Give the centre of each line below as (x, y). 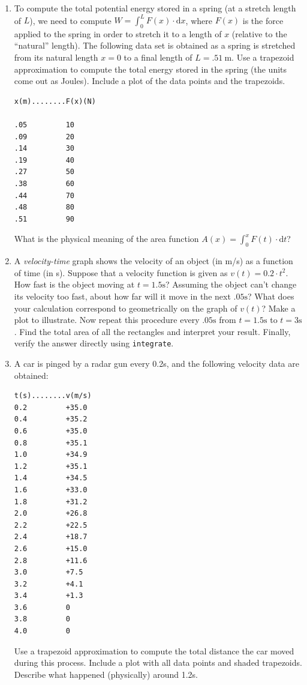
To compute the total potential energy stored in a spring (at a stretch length (155, 8)
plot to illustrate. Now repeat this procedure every (107, 320)
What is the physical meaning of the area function (106, 239)
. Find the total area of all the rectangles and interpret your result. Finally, (152, 331)
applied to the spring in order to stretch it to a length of (118, 33)
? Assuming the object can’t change (231, 284)
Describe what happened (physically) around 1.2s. (106, 674)
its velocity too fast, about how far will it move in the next (122, 296)
